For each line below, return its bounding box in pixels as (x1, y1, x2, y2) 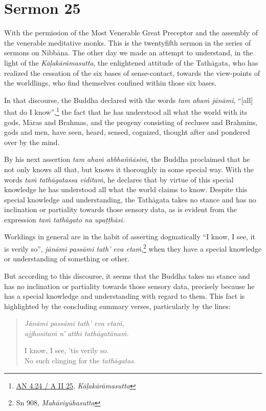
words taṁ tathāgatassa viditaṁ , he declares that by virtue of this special (4, 174, 234, 184)
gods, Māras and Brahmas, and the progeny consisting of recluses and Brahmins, (4, 116, 258, 127)
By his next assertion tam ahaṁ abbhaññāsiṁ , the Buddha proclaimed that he (4, 154, 250, 165)
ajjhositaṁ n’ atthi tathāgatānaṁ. (24, 327, 129, 338)
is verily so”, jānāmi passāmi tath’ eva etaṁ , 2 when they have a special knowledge (4, 242, 262, 254)
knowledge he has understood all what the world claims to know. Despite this (4, 184, 248, 195)
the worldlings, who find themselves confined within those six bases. (4, 77, 217, 88)
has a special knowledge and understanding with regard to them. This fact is (4, 291, 245, 301)
